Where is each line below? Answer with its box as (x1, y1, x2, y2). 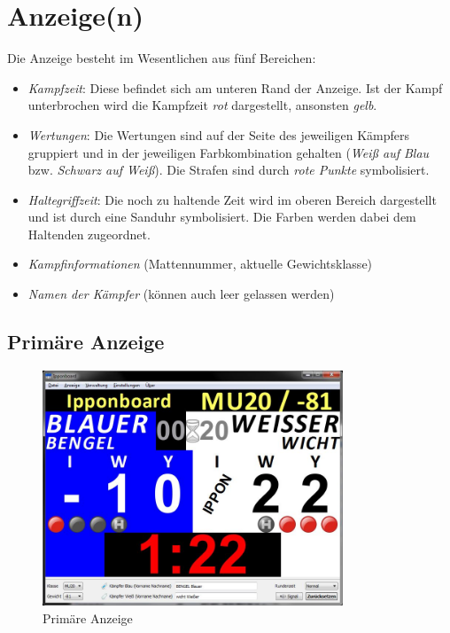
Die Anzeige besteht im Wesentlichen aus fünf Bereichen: (7, 49, 316, 67)
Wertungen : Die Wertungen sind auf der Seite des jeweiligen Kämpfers (27, 125, 409, 144)
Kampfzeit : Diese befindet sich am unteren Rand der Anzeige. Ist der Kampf (27, 78, 443, 97)
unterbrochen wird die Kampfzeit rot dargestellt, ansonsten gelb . (27, 96, 377, 114)
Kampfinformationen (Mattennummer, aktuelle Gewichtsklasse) (27, 254, 373, 273)
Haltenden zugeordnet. (27, 224, 151, 243)
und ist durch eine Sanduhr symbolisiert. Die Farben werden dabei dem (27, 207, 416, 226)
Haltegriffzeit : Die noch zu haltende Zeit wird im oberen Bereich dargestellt (27, 190, 437, 208)
